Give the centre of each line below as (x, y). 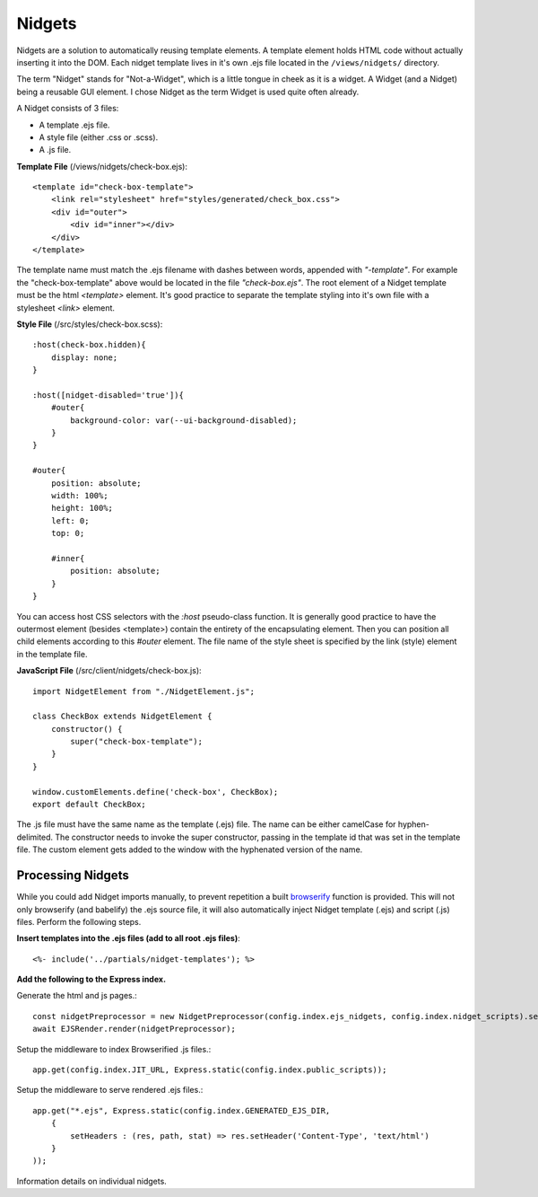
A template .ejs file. (74, 125)
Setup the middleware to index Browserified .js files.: (114, 1049)
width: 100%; (79, 496)
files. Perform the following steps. (79, 921)
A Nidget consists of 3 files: (68, 109)
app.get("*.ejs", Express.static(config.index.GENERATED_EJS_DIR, (182, 1110)
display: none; (84, 357)
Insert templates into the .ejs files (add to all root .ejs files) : (129, 938)
